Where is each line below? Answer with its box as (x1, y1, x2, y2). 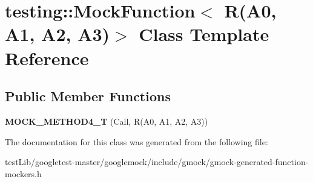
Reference (5, 45, 89, 70)
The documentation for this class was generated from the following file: (5, 135, 268, 148)
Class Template (139, 22, 269, 46)
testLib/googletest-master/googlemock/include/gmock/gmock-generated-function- (5, 155, 309, 168)
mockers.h (5, 167, 42, 180)
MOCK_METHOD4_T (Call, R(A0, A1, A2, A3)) (5, 115, 208, 127)
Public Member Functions (5, 87, 171, 105)
